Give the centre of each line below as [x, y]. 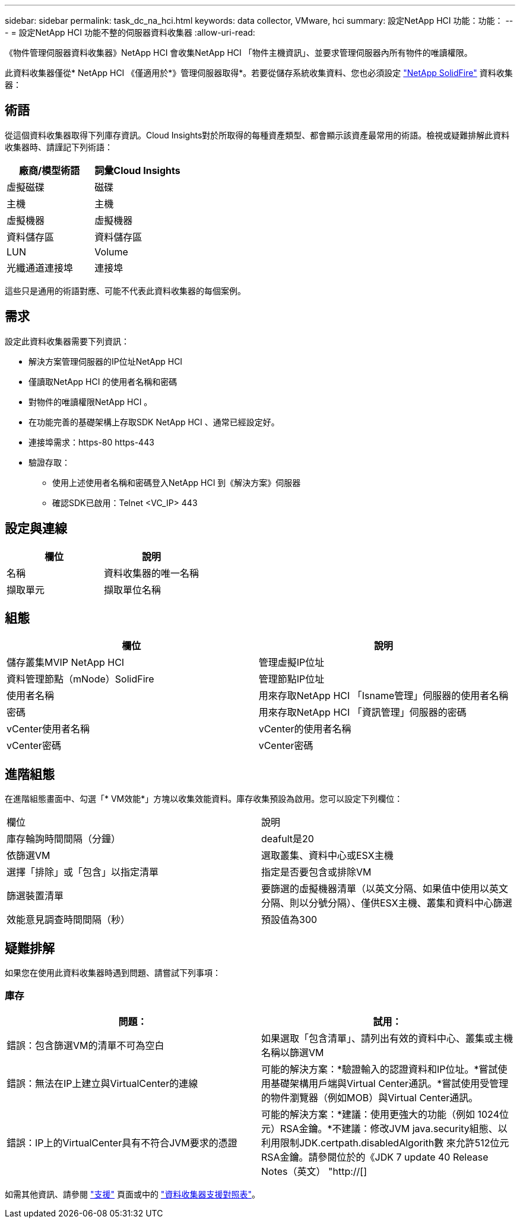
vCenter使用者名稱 [48, 729]
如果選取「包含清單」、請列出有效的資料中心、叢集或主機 [387, 1038]
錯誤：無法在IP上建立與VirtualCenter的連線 [102, 1083]
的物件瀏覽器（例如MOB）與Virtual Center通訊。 [370, 1097]
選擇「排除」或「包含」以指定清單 [83, 872]
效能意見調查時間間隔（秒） [69, 920]
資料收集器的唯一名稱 [152, 573]
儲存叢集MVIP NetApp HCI [66, 663]
